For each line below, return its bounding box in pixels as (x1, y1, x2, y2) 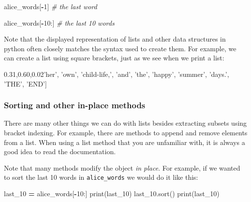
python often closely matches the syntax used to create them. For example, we (4, 43, 236, 53)
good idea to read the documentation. (4, 146, 116, 157)
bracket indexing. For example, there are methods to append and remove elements (4, 127, 248, 137)
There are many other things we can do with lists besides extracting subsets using (4, 118, 247, 128)
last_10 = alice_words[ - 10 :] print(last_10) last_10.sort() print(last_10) (4, 188, 220, 198)
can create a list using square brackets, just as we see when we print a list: (4, 53, 224, 63)
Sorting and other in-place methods (4, 99, 146, 111)
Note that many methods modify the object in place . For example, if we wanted (4, 162, 240, 173)
